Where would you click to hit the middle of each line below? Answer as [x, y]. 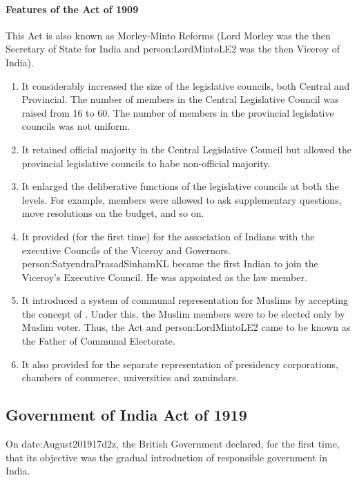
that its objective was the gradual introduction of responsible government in [166, 457]
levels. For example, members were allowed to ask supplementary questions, [182, 199]
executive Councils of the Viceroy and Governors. [126, 250]
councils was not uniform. [76, 126]
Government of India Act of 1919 [126, 415]
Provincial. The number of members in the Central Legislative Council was [180, 99]
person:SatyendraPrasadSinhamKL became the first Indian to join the [170, 263]
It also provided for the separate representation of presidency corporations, [180, 364]
